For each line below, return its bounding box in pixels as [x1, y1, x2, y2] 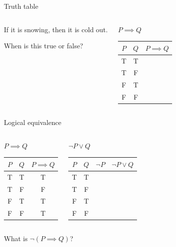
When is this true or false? [4, 41, 83, 51]
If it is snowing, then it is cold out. [4, 24, 108, 34]
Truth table [4, 1, 39, 11]
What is [4, 233, 28, 244]
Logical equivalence [4, 117, 61, 127]
